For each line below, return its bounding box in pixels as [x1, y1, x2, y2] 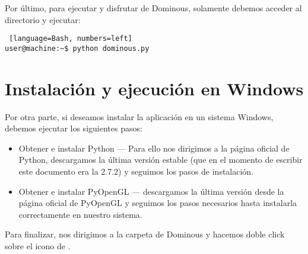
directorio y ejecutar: [5, 13, 81, 25]
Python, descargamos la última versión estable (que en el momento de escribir [18, 153, 303, 166]
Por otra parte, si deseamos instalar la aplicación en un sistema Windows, [5, 110, 274, 123]
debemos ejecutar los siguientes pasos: [5, 122, 142, 134]
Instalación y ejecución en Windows [5, 76, 304, 100]
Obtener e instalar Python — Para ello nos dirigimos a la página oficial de [18, 142, 290, 154]
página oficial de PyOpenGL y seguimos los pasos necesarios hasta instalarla [18, 197, 297, 209]
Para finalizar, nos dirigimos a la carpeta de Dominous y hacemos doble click [5, 228, 285, 240]
